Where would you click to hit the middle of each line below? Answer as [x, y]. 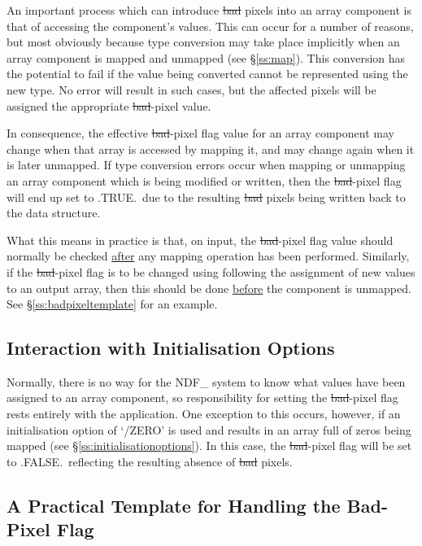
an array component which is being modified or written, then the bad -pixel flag [204, 180]
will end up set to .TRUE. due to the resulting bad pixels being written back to [206, 197]
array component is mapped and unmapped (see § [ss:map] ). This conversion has [206, 57]
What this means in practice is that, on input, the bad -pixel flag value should [200, 240]
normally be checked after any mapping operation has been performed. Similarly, [208, 256]
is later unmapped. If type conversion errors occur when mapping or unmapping [206, 165]
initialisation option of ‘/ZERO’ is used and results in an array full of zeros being [209, 429]
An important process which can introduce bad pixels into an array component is [209, 10]
